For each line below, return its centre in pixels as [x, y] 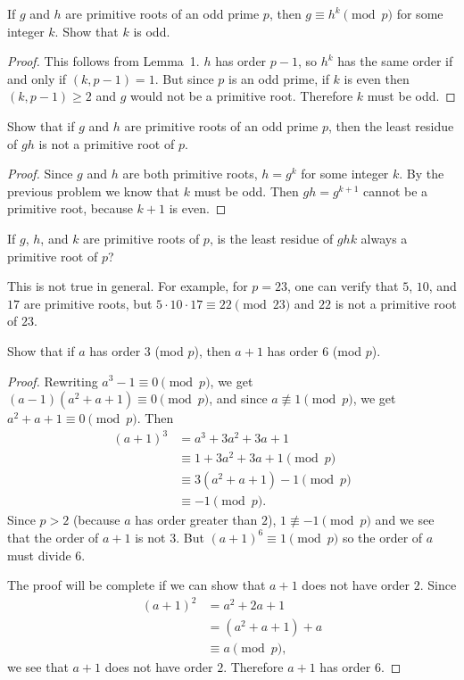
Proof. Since [40, 174]
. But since [184, 78]
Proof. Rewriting [53, 381]
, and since [238, 398]
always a [384, 238]
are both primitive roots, [190, 174]
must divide [39, 555]
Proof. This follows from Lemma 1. [104, 61]
